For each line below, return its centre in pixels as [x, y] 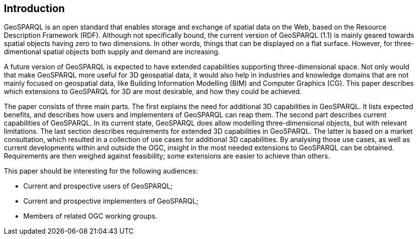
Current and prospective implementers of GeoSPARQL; [111, 201]
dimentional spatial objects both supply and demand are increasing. [112, 52]
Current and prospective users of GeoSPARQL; [98, 186]
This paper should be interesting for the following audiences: [101, 171]
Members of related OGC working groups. [90, 216]
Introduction [34, 8]
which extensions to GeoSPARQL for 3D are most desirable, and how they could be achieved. [153, 92]
